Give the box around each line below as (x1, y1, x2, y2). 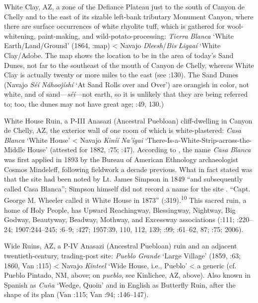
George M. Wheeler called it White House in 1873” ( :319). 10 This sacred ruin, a (4, 193, 247, 205)
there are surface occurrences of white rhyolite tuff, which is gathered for (4, 21, 225, 31)
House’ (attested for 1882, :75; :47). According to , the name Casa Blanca (27, 144, 251, 155)
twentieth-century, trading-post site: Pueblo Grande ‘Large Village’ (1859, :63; (4, 250, 241, 260)
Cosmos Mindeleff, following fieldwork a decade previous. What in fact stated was (4, 164, 253, 174)
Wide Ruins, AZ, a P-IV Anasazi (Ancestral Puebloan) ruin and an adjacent (4, 241, 237, 251)
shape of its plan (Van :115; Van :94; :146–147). (4, 289, 149, 300)
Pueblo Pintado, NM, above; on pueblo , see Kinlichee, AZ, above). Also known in (4, 270, 251, 280)
